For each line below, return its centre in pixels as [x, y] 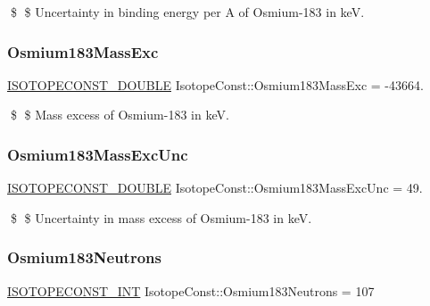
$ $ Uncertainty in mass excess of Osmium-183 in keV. [161, 217]
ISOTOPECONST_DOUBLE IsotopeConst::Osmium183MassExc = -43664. [215, 84]
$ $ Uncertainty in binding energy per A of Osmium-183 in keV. [187, 12]
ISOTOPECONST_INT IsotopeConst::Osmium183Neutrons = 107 [191, 290]
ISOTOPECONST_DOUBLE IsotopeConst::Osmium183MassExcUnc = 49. [215, 188]
